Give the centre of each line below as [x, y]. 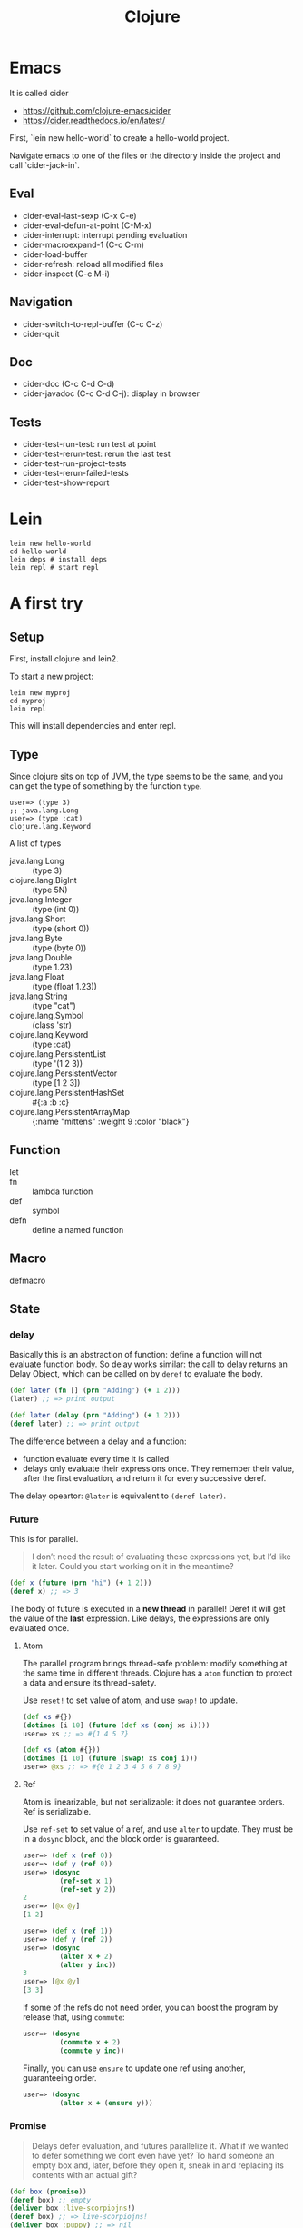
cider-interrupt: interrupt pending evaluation [105, 234]
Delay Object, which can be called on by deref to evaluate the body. [136, 1374]
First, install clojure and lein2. [64, 659]
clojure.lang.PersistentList [58, 1054]
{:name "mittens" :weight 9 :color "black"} [111, 1121]
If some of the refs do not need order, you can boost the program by [150, 2008]
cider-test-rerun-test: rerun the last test [96, 454]
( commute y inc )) [92, 2051]
